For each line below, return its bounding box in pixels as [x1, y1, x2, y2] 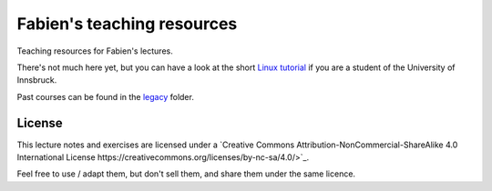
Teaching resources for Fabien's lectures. [16, 45, 173, 56]
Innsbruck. [16, 75, 57, 85]
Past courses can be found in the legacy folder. [16, 91, 195, 102]
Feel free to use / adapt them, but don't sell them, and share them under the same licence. [16, 168, 355, 179]
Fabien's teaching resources [16, 14, 238, 34]
